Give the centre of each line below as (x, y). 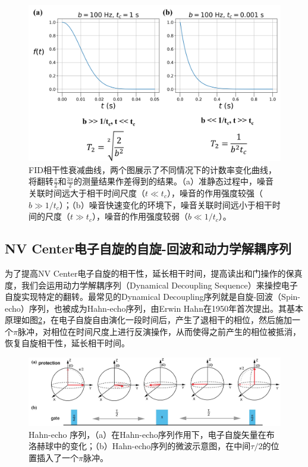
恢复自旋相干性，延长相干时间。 (67, 343)
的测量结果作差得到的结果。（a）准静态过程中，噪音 (174, 181)
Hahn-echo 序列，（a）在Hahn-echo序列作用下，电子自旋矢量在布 (152, 434)
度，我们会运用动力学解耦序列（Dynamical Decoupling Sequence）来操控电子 (151, 285)
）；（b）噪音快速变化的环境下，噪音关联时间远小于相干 (166, 204)
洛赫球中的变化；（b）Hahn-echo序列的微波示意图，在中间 (140, 446)
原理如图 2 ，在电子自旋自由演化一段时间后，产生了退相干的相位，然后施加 (148, 320)
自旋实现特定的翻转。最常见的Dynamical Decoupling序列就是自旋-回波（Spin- (153, 297)
